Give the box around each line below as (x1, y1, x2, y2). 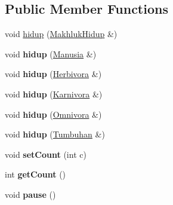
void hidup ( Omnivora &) (5, 108, 102, 120)
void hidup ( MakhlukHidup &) (5, 27, 118, 40)
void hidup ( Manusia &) (5, 47, 97, 60)
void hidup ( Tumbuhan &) (5, 128, 105, 140)
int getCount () (5, 168, 66, 180)
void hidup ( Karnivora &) (5, 87, 103, 100)
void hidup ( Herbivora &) (5, 68, 102, 80)
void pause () (5, 188, 56, 200)
